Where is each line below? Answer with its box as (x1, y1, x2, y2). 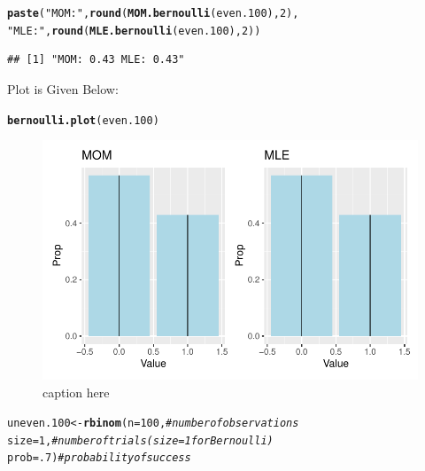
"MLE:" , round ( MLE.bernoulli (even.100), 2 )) (7, 24, 261, 37)
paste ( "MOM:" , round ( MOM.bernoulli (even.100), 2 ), (7, 7, 299, 20)
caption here (42, 382, 110, 401)
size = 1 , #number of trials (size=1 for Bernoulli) (7, 434, 274, 447)
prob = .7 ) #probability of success (7, 451, 191, 465)
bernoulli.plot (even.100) (7, 114, 159, 127)
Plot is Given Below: (7, 79, 119, 98)
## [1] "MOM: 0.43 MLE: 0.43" (7, 53, 185, 67)
